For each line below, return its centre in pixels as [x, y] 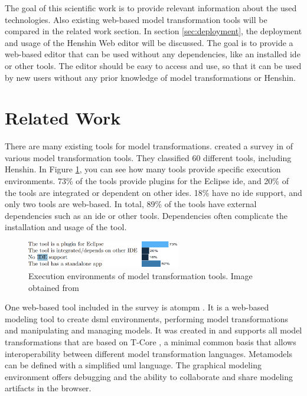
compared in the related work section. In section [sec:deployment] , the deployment [153, 31]
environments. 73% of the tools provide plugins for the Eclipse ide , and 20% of [147, 181]
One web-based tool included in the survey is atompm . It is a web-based [137, 307]
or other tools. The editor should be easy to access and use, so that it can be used [153, 65]
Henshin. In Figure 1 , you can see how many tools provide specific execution [143, 169]
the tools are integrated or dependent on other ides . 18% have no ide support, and [153, 192]
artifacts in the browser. [48, 388]
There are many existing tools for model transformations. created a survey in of [149, 146]
